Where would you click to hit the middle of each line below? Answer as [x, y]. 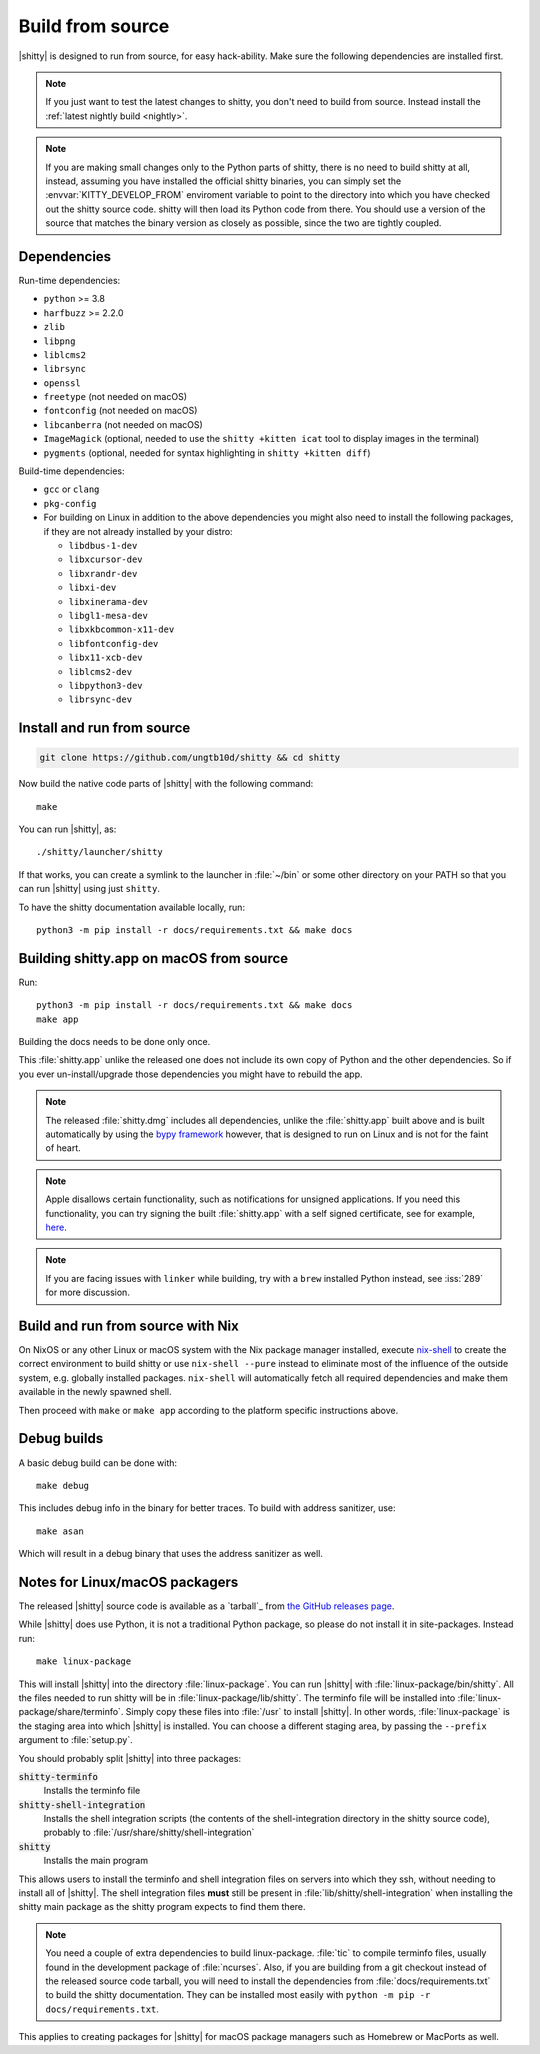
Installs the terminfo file [92, 1791]
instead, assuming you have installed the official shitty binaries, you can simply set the [223, 181]
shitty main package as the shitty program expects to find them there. [162, 1907]
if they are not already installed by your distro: [138, 531]
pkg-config [70, 503]
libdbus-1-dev [103, 545]
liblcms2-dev [100, 671]
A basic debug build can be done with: [98, 1462]
